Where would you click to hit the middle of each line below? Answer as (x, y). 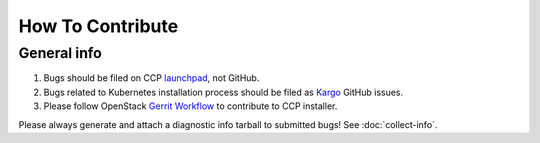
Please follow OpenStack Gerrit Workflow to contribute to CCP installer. (190, 106)
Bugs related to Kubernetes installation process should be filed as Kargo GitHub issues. (223, 92)
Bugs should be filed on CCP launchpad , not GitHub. (151, 78)
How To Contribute (98, 26)
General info (60, 53)
